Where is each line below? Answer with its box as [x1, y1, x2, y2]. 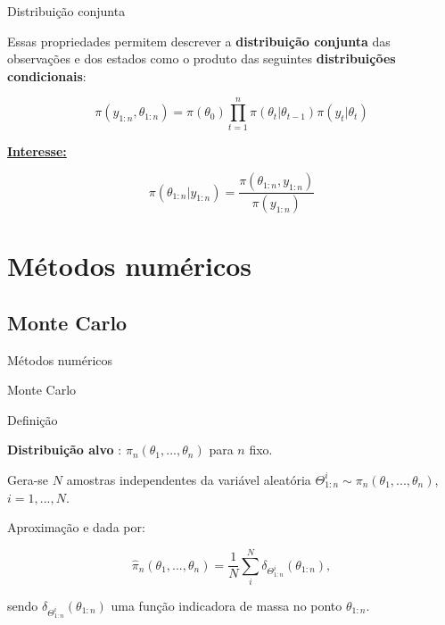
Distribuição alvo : [7, 440, 122, 459]
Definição [7, 410, 58, 429]
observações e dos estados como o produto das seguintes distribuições [7, 49, 396, 68]
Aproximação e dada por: [7, 518, 145, 537]
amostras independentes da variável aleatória [66, 470, 311, 488]
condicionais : [7, 66, 87, 85]
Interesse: [7, 141, 67, 160]
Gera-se [7, 470, 49, 488]
